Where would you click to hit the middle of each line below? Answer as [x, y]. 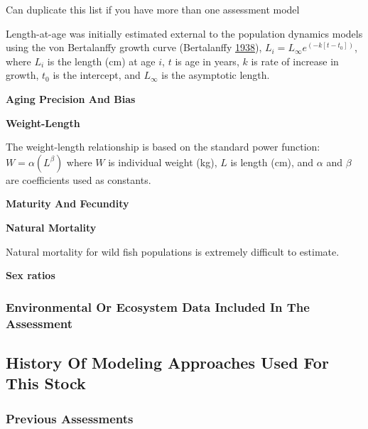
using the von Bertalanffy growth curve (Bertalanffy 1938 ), [134, 47]
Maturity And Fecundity [67, 203]
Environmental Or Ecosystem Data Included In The [158, 306]
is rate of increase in [295, 61]
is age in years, [207, 61]
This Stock [46, 383]
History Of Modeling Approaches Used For [167, 362]
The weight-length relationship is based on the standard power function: [163, 147]
